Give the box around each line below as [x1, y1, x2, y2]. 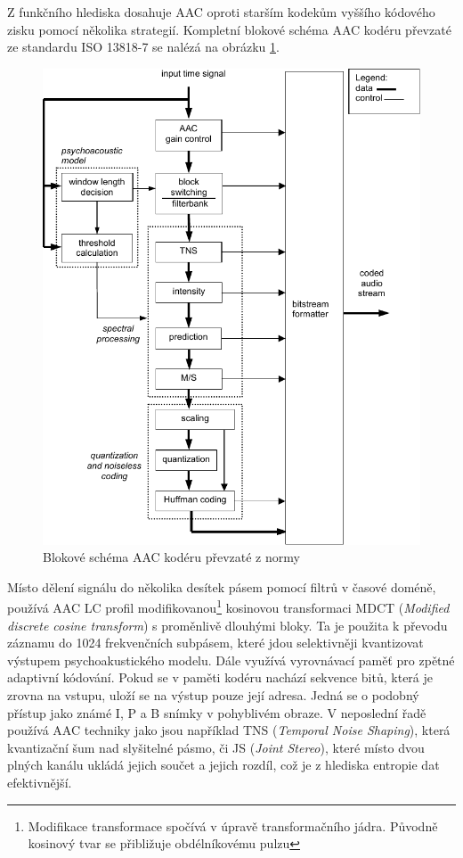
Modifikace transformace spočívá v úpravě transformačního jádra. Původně [28, 816, 438, 835]
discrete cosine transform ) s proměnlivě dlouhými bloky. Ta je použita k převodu [7, 615, 448, 634]
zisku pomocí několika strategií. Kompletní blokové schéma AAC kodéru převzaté [7, 20, 451, 38]
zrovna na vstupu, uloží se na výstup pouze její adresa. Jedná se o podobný [7, 685, 419, 704]
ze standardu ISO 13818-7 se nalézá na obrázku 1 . [7, 37, 280, 56]
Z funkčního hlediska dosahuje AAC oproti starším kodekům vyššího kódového [7, 3, 435, 21]
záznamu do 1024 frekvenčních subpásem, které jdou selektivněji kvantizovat [7, 633, 424, 652]
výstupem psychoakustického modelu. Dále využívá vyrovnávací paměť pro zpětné [7, 650, 455, 669]
